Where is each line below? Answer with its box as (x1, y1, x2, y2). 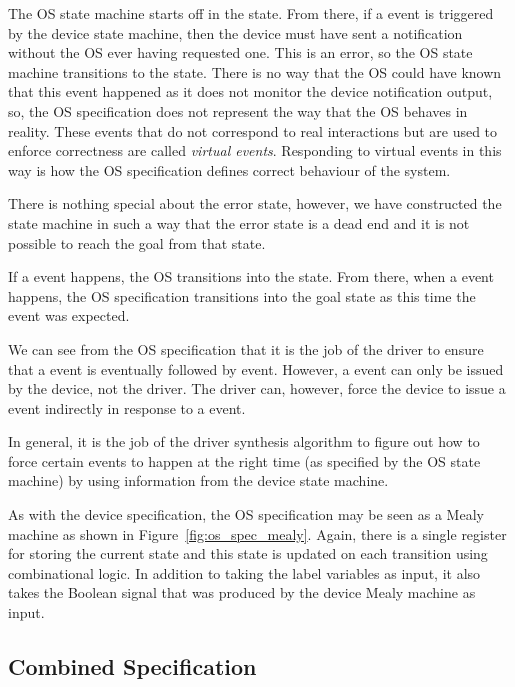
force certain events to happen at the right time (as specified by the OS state (8, 450, 481, 471)
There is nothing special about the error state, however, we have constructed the (8, 193, 502, 214)
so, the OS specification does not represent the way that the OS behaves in (8, 100, 468, 121)
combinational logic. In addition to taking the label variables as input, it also (8, 562, 481, 583)
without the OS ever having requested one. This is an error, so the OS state (8, 42, 473, 63)
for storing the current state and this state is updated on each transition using (8, 543, 488, 564)
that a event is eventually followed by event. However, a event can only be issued (8, 358, 504, 379)
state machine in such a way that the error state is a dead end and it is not (8, 212, 470, 233)
